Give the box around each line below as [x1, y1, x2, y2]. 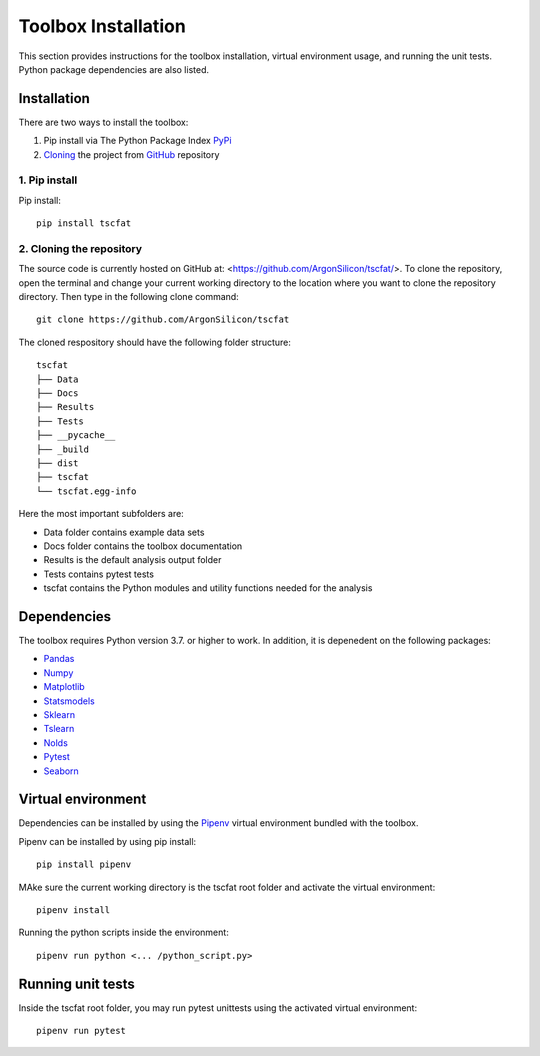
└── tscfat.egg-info [36, 485, 137, 497]
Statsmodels [43, 695, 95, 707]
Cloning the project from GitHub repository [43, 148, 220, 160]
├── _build [36, 443, 90, 455]
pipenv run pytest [36, 1025, 127, 1037]
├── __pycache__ [36, 430, 116, 441]
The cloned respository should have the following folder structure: [18, 336, 292, 348]
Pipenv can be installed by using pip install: [18, 835, 197, 847]
